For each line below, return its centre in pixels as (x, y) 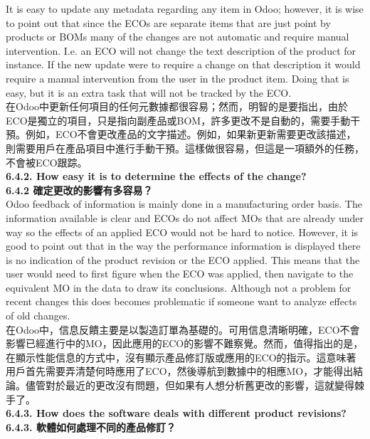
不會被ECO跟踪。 (47, 162)
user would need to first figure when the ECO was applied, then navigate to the (180, 274)
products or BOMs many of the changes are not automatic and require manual (178, 37)
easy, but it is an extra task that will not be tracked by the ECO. (149, 92)
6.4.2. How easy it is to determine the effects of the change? (156, 176)
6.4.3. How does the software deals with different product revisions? (176, 413)
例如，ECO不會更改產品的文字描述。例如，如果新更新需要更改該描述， (191, 134)
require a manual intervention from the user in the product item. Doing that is (178, 78)
